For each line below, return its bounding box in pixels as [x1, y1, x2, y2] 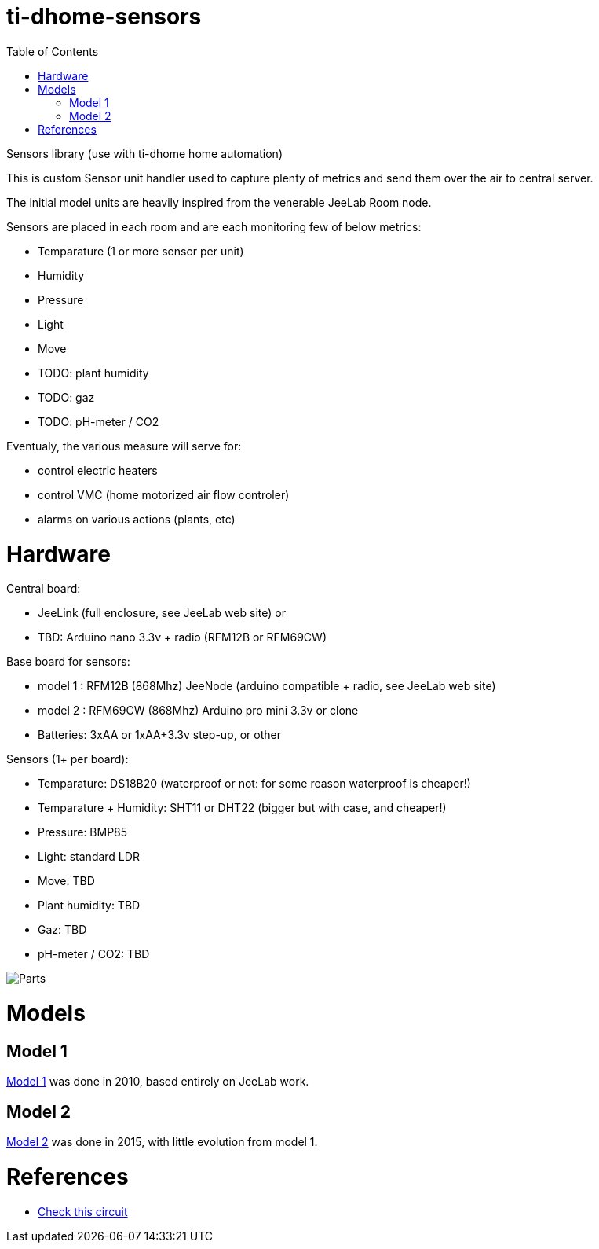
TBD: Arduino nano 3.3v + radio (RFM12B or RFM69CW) [38, 630, 327, 645]
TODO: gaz [38, 390, 95, 404]
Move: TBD [38, 874, 95, 888]
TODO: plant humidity [38, 366, 149, 380]
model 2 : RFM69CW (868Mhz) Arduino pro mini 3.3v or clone [38, 703, 359, 718]
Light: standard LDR [38, 850, 140, 864]
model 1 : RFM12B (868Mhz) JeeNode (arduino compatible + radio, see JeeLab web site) [38, 679, 496, 693]
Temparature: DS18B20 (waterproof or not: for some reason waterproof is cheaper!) [38, 777, 471, 791]
